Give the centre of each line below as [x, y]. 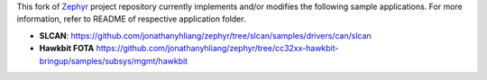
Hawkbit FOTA [67, 49]
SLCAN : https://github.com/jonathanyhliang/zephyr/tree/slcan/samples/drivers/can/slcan [205, 35]
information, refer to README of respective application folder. [131, 19]
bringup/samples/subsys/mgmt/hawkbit [114, 61]
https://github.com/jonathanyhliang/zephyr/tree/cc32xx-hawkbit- [217, 49]
